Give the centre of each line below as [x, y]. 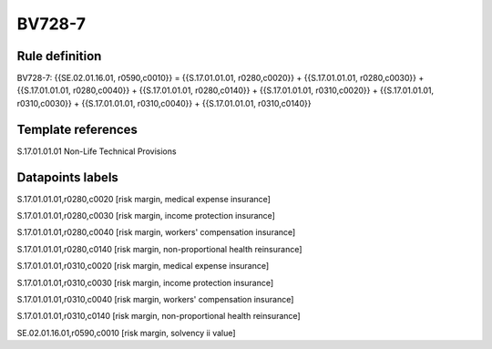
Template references [77, 129]
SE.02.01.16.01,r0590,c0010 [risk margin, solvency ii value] [126, 333]
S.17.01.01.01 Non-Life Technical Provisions [97, 151]
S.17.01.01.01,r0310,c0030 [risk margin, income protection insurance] [145, 282]
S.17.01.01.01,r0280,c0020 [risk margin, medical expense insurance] [143, 199]
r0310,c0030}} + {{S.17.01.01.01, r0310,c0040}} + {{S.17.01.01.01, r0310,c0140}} [164, 103]
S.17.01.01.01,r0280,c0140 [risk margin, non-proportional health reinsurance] [159, 249]
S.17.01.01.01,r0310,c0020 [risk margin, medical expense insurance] [143, 266]
